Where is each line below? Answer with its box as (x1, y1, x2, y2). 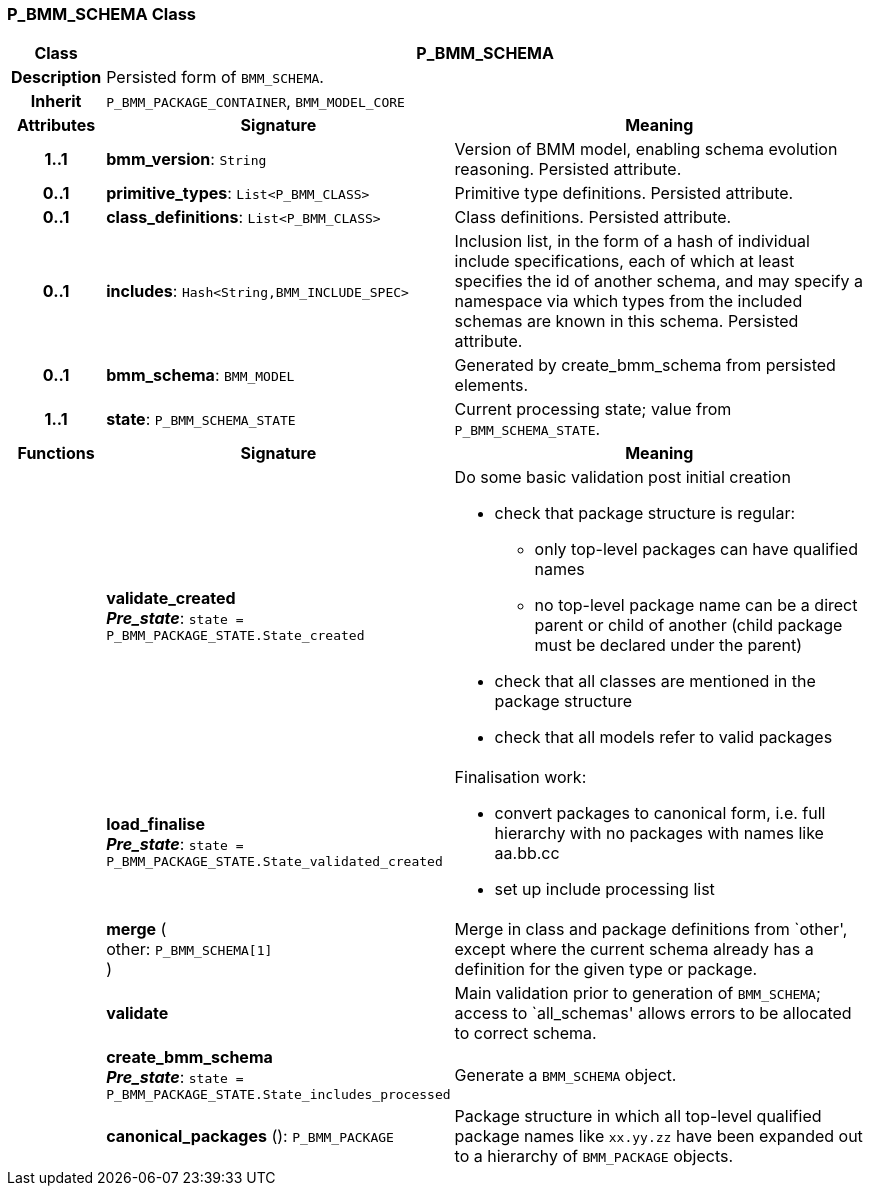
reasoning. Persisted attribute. (454, 159, 682, 180)
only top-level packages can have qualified (534, 539, 858, 560)
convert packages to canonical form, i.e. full (494, 803, 826, 824)
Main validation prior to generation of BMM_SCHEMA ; (454, 983, 821, 1004)
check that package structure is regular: (494, 503, 796, 524)
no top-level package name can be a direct (534, 595, 858, 616)
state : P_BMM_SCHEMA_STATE (106, 409, 296, 430)
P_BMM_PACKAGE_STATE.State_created (106, 627, 365, 643)
